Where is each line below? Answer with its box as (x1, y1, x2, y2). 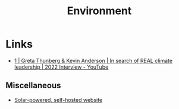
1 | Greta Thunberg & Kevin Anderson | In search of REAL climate (14, 57, 173, 64)
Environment (67, 4, 132, 18)
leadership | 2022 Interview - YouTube (14, 63, 109, 70)
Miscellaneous (5, 81, 61, 91)
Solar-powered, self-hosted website (14, 96, 103, 103)
